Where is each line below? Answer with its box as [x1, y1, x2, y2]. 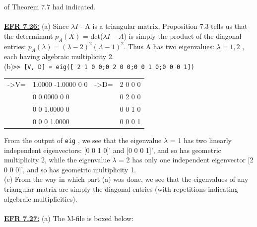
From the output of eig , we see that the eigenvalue [4, 135, 162, 145]
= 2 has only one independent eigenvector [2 [119, 154, 254, 165]
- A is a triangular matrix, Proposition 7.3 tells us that [80, 21, 248, 31]
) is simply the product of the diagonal [124, 30, 242, 41]
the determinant [4, 30, 53, 41]
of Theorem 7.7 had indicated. [4, 1, 96, 11]
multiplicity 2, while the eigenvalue [4, 154, 110, 165]
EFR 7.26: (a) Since [4, 21, 69, 31]
